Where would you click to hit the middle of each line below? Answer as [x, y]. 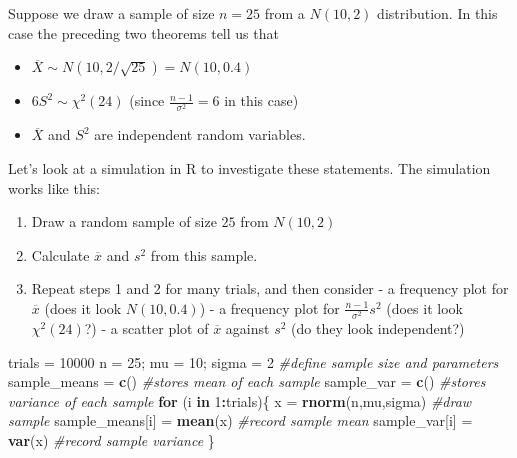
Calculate [60, 254]
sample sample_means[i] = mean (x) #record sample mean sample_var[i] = [240, 420]
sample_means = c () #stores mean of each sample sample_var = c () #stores [247, 381]
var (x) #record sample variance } [111, 440]
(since [147, 100]
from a [284, 13]
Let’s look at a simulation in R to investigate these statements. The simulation [249, 167]
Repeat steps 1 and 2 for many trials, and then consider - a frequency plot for [270, 288]
